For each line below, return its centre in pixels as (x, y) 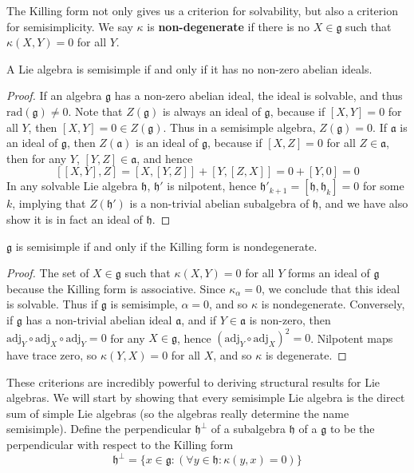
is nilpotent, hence (212, 186)
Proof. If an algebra (54, 95)
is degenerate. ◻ (306, 355)
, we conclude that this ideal (331, 288)
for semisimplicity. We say (70, 26)
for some (383, 186)
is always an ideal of (211, 111)
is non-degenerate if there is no (229, 26)
